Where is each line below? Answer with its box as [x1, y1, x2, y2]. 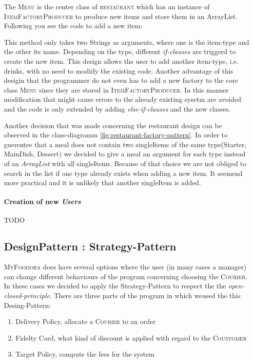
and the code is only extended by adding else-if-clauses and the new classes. [4, 103, 231, 114]
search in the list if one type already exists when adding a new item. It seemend [4, 168, 243, 178]
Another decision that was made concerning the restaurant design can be [4, 120, 222, 130]
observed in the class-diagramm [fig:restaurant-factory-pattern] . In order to [4, 130, 228, 140]
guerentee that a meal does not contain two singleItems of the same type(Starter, [4, 139, 247, 149]
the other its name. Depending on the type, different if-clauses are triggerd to [4, 46, 236, 57]
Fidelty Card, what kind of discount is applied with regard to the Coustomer [15, 332, 247, 343]
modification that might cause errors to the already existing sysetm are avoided [4, 94, 241, 104]
